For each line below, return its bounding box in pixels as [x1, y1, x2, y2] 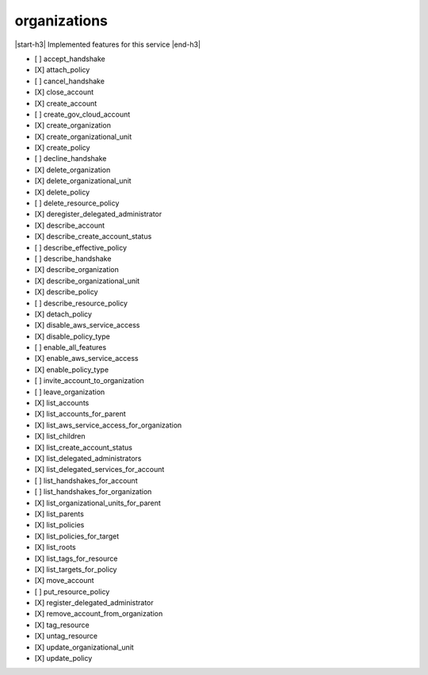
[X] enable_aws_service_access [34, 354, 139, 363]
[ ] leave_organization [34, 387, 105, 397]
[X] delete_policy [34, 187, 90, 197]
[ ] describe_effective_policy [34, 243, 127, 252]
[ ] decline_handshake [34, 154, 107, 163]
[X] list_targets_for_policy [34, 564, 117, 574]
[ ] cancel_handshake [34, 76, 105, 86]
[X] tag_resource [34, 619, 90, 630]
